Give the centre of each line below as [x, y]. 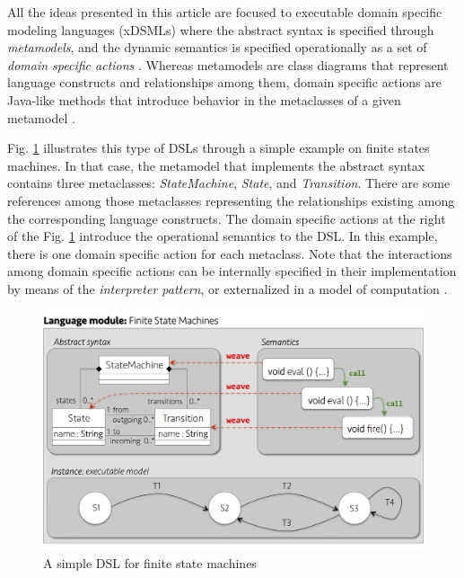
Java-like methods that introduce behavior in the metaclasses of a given [204, 99]
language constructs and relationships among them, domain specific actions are [224, 82]
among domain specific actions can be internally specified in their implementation [232, 271]
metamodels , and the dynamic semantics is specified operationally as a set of [217, 47]
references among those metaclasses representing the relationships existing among [231, 200]
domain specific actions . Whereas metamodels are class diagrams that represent [228, 64]
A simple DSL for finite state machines [150, 563]
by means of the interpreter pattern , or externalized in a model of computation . [228, 288]
